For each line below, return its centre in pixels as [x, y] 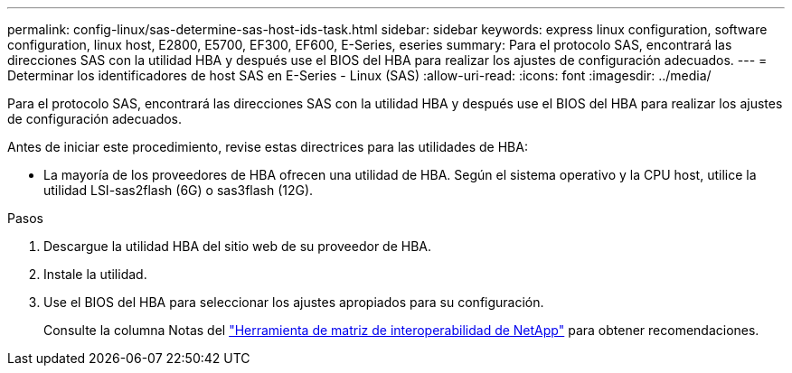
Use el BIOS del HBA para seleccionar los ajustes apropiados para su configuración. [294, 302]
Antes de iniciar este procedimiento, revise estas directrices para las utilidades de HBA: [268, 147]
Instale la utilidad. [95, 274]
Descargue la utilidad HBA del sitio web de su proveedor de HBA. [238, 246]
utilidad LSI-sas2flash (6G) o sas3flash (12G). [179, 190]
